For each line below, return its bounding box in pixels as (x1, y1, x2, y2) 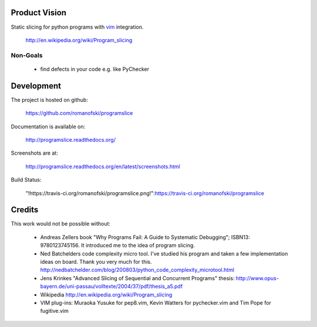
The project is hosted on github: (11, 96, 88, 103)
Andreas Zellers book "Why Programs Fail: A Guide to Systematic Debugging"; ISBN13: (40, 233, 251, 240)
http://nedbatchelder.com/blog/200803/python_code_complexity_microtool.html (40, 267, 235, 274)
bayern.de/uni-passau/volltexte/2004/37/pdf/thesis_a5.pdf (40, 283, 183, 290)
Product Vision (11, 8, 67, 18)
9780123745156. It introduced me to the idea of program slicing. (40, 242, 195, 249)
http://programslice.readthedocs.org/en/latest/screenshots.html (25, 163, 180, 170)
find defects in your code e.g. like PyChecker (40, 65, 150, 73)
